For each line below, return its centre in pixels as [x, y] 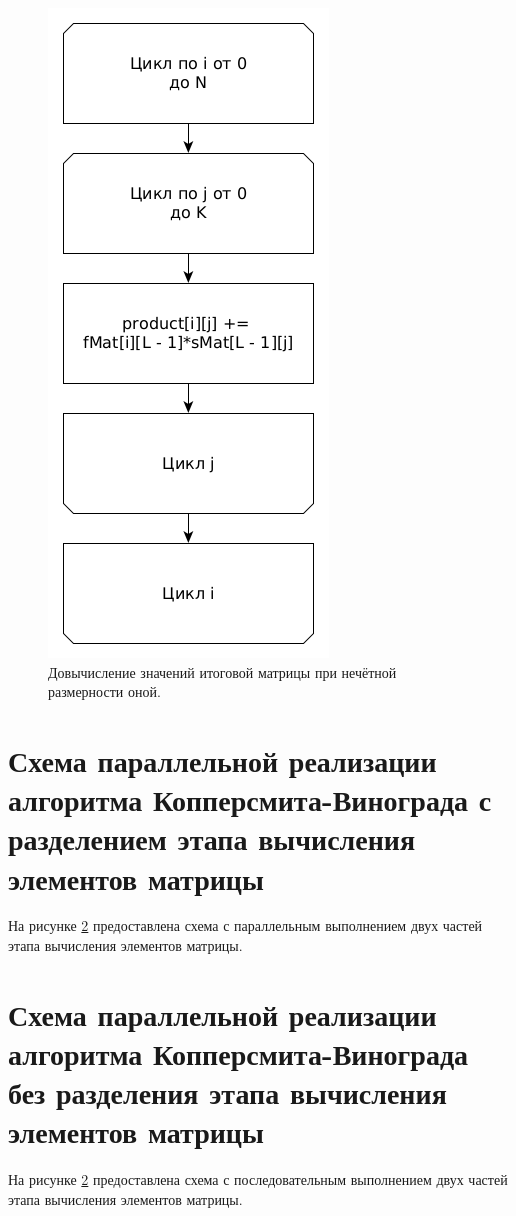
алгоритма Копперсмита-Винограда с [250, 799]
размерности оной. [104, 691]
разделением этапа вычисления [212, 838]
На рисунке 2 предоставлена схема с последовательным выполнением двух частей [258, 1179]
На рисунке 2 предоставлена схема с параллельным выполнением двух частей [245, 925]
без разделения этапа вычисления [227, 1092]
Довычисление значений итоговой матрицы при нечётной [222, 671]
